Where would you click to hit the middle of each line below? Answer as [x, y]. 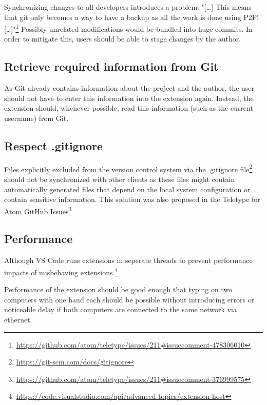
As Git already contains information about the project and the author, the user [129, 88]
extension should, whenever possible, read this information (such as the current [129, 108]
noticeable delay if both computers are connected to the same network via [120, 309]
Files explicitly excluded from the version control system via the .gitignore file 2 [128, 168]
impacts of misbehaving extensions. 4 [61, 271]
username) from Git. [36, 118]
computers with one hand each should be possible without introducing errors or [129, 299]
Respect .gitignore [54, 146]
